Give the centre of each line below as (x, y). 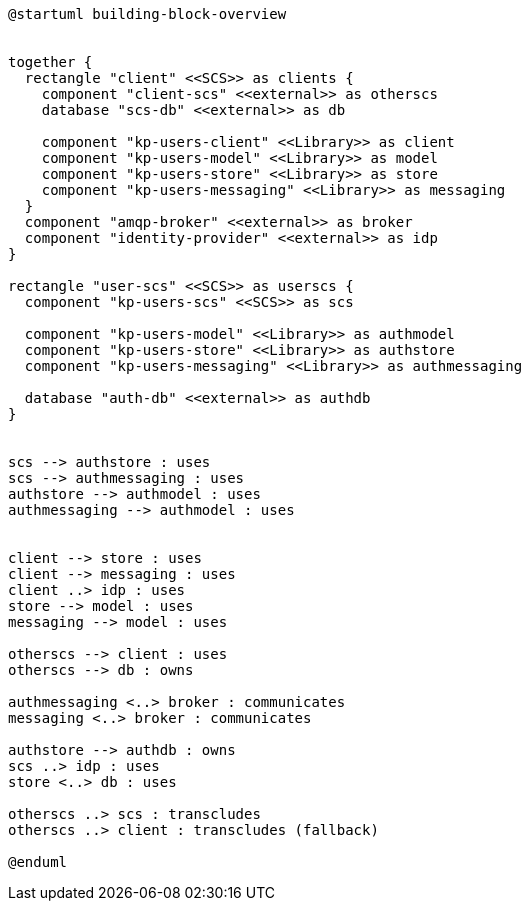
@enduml (38, 862)
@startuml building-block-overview (147, 14)
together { (50, 62)
